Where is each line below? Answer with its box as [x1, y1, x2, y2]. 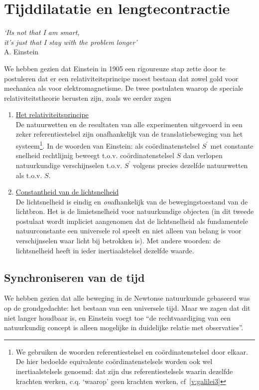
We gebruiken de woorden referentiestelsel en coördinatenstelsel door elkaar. [15, 346, 248, 357]
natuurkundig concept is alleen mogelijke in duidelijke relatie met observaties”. [4, 322, 244, 333]
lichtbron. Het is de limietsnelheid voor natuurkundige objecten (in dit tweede [15, 206, 254, 216]
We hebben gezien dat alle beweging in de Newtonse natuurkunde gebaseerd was [4, 293, 250, 303]
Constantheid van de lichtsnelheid [15, 187, 119, 197]
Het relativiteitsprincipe [15, 109, 89, 120]
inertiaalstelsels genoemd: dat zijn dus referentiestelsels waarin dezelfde [15, 366, 233, 377]
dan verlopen [183, 150, 223, 161]
